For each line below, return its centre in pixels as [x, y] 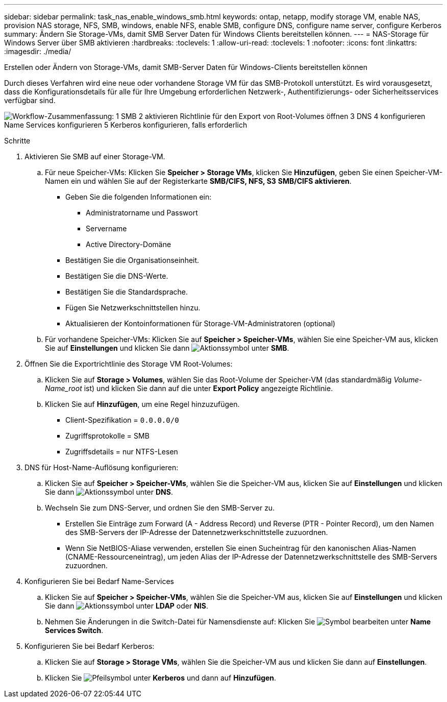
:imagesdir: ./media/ [38, 51]
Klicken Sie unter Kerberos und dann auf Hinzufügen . [161, 678]
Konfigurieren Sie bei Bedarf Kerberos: [90, 646]
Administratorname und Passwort [142, 213]
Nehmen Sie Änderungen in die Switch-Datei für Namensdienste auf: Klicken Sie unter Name [238, 622]
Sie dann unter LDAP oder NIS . [127, 606]
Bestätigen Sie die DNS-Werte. [117, 276]
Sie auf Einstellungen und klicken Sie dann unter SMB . [167, 348]
